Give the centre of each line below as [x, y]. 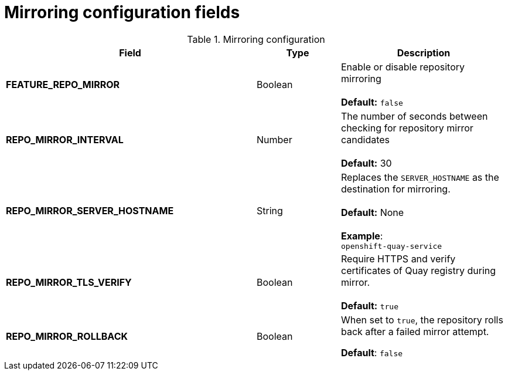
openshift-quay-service [391, 246]
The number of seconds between [414, 116]
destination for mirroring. [396, 189]
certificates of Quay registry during [418, 270]
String [270, 211]
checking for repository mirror [407, 128]
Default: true [369, 305]
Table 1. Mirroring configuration [256, 39]
